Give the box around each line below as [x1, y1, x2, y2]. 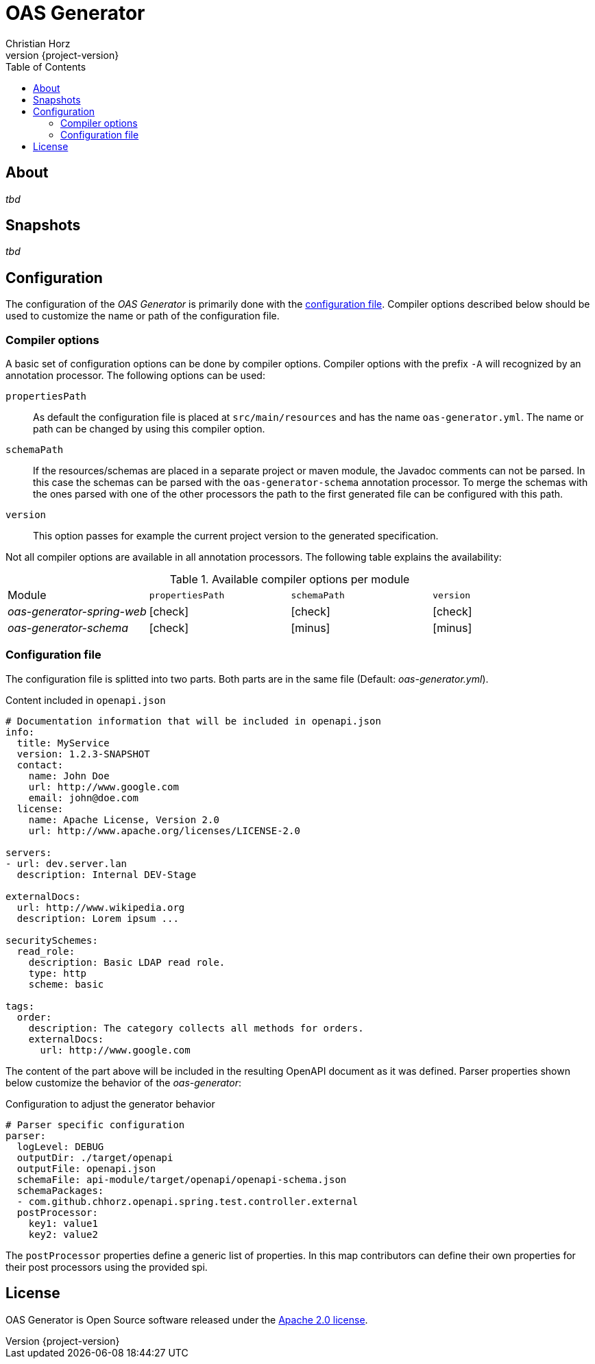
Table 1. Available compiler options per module [169, 572, 410, 587]
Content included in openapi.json [5, 694, 166, 706]
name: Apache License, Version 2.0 [28, 814, 219, 825]
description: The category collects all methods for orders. [28, 1022, 364, 1034]
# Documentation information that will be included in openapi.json [5, 715, 381, 727]
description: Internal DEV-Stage [16, 868, 197, 880]
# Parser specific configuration [5, 1119, 185, 1130]
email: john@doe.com [28, 792, 138, 803]
